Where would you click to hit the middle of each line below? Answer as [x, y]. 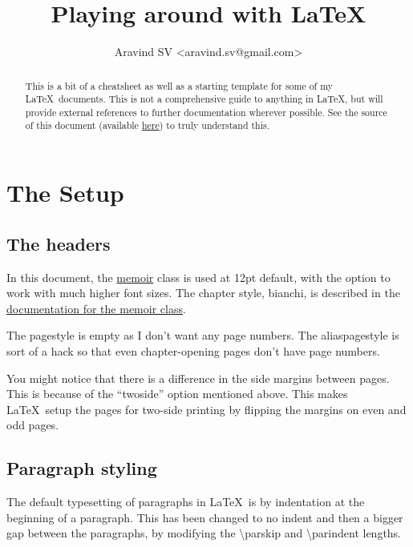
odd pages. [33, 425]
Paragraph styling [82, 468]
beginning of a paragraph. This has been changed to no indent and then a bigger [205, 517]
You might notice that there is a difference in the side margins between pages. [198, 378]
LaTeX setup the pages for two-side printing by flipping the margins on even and [206, 409]
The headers [59, 243]
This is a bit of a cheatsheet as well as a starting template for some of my [179, 85]
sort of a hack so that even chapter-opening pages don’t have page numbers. [193, 350]
